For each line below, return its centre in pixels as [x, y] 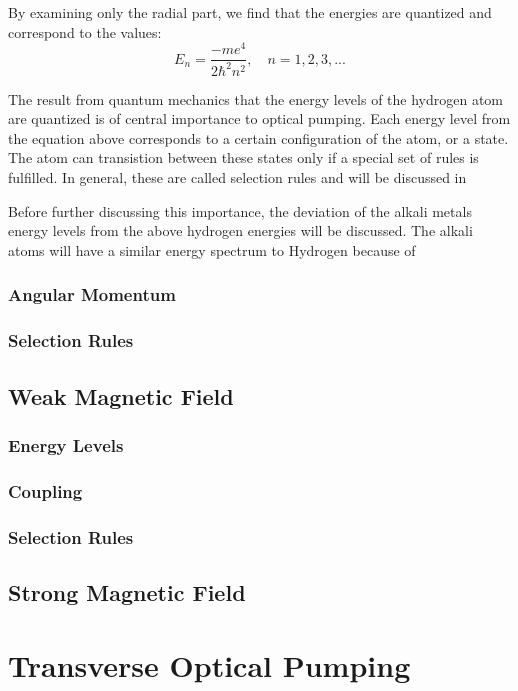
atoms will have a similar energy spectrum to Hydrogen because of [212, 249]
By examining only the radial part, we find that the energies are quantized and [250, 12]
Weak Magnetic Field [121, 395]
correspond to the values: [85, 31]
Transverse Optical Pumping [209, 665]
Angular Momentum [92, 294]
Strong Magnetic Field [127, 591]
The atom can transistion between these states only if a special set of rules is [243, 157]
